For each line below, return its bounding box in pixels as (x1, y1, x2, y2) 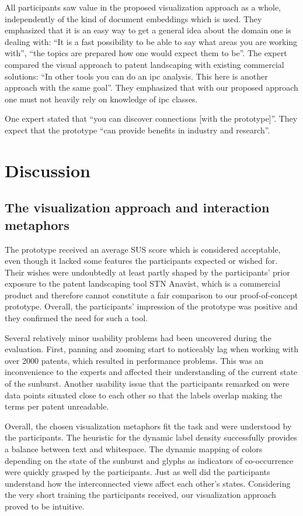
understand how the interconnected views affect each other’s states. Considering (5, 477, 291, 489)
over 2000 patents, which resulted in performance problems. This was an (5, 354, 264, 366)
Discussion (5, 158, 90, 182)
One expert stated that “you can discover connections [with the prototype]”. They (5, 112, 298, 125)
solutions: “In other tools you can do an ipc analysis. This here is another (5, 70, 268, 82)
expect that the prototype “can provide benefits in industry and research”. (5, 123, 270, 136)
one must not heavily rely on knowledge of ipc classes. (5, 92, 198, 105)
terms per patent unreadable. (5, 400, 109, 412)
